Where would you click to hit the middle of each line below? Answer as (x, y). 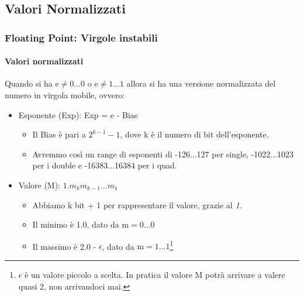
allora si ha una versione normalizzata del (201, 83)
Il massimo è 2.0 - (64, 246)
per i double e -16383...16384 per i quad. (105, 165)
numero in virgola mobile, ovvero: (65, 95)
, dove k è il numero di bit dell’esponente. (194, 134)
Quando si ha (29, 83)
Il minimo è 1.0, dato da (76, 224)
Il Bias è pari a (59, 134)
